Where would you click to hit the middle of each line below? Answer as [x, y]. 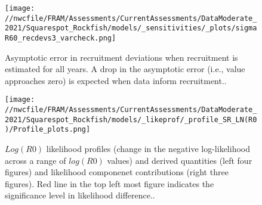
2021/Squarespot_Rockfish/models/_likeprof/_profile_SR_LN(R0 [131, 119]
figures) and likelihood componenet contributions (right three [117, 172]
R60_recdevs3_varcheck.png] [61, 38]
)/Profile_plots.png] [48, 130]
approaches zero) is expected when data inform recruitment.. [116, 80]
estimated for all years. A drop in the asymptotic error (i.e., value [125, 69]
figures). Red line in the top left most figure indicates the [110, 183]
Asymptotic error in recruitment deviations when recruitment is [121, 57]
